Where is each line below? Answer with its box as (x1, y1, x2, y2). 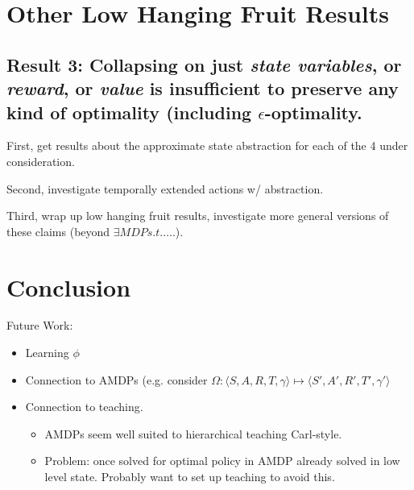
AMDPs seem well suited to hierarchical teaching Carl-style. (44, 425, 342, 442)
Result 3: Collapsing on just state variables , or (6, 52, 402, 77)
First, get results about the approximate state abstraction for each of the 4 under (6, 137, 408, 154)
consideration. (6, 152, 75, 169)
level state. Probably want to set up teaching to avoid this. (44, 468, 335, 485)
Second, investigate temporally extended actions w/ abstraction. (6, 180, 324, 197)
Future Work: (6, 317, 73, 334)
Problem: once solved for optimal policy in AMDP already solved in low (44, 452, 400, 469)
